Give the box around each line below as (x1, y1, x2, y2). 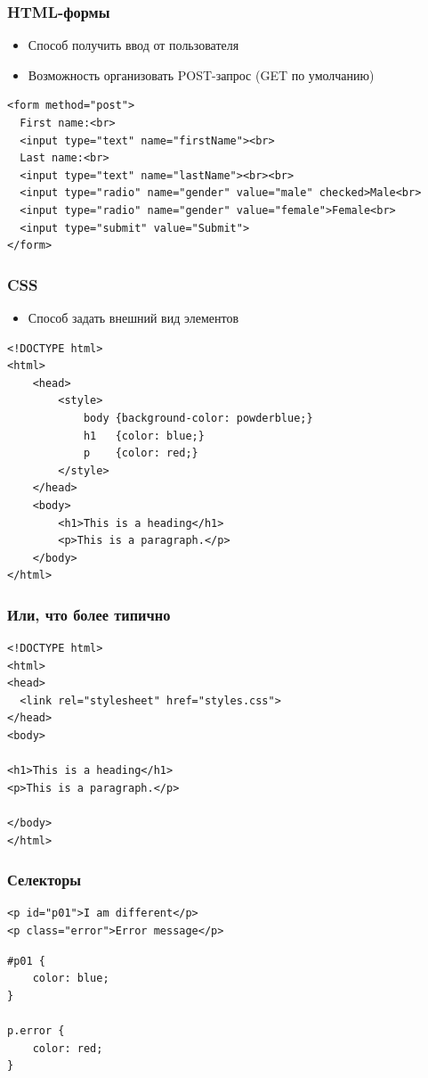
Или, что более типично (7, 603, 171, 625)
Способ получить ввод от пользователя (28, 36, 239, 54)
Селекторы (7, 868, 82, 891)
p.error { (7, 1025, 65, 1037)
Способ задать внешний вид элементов (28, 308, 239, 326)
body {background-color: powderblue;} (83, 411, 313, 424)
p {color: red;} (83, 447, 198, 460)
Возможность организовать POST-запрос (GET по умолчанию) (28, 65, 375, 84)
